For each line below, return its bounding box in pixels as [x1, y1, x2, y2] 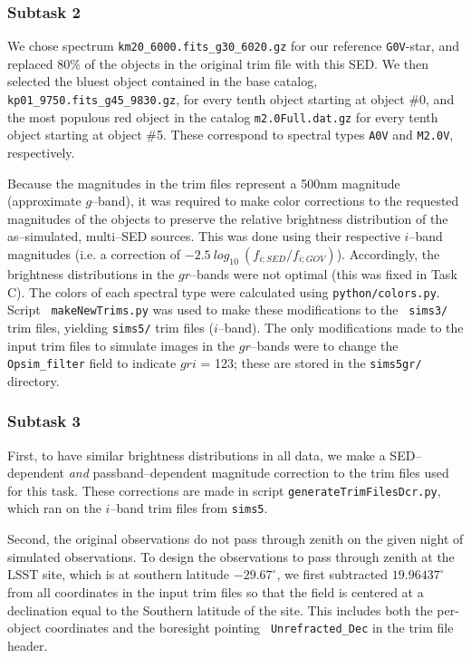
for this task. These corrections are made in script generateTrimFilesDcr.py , [7, 480, 441, 499]
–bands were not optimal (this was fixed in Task [190, 265, 457, 283]
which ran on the [7, 498, 101, 518]
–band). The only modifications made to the [217, 317, 464, 336]
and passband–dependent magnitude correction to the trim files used [68, 463, 449, 482]
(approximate [7, 191, 82, 210]
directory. [7, 371, 60, 390]
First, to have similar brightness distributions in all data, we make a [7, 445, 386, 464]
